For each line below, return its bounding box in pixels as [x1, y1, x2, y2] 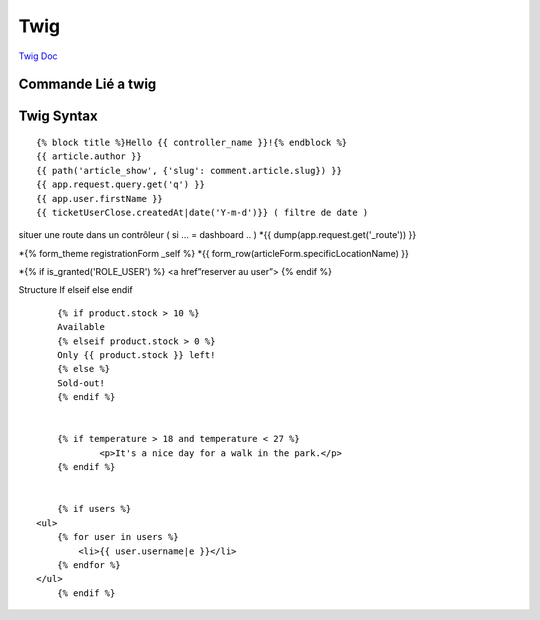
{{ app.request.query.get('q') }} [36, 179, 205, 190]
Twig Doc [18, 50, 59, 62]
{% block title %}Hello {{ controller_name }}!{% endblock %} [36, 136, 348, 148]
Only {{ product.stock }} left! [56, 350, 216, 361]
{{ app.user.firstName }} [36, 193, 164, 204]
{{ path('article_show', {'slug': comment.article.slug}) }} [36, 165, 342, 176]
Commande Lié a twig [18, 76, 157, 93]
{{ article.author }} [36, 151, 142, 162]
